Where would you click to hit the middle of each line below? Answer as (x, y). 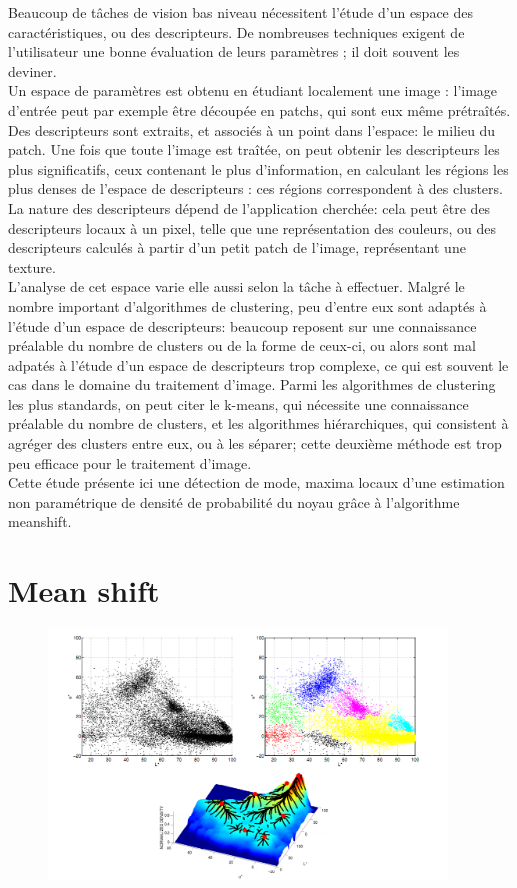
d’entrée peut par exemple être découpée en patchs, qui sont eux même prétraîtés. (259, 109)
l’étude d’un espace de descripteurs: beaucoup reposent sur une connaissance (242, 325)
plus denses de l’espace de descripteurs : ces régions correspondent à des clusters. (255, 188)
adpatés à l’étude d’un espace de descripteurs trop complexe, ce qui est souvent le (258, 364)
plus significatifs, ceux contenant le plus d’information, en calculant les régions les (258, 168)
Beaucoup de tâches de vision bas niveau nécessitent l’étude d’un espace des (241, 12)
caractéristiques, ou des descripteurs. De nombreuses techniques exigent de (236, 31)
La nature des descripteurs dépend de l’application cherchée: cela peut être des (249, 207)
